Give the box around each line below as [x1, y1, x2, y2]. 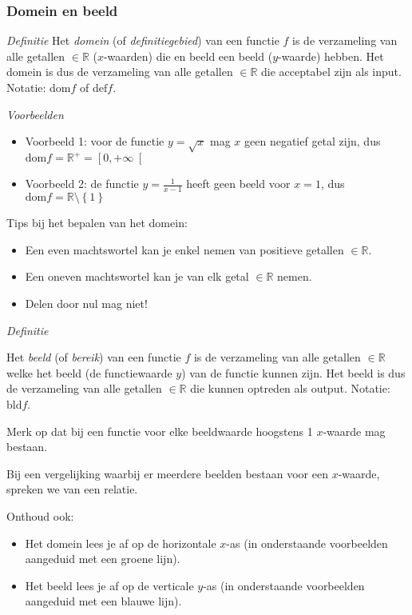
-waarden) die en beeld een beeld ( [103, 47, 273, 64]
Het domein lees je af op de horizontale [25, 534, 216, 551]
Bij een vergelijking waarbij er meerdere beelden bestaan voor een [6, 465, 328, 481]
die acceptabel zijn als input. [261, 63, 402, 80]
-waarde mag [323, 422, 386, 439]
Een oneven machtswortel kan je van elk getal [25, 268, 249, 285]
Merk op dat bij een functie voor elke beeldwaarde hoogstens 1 [6, 422, 313, 439]
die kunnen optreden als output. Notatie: [190, 380, 390, 397]
